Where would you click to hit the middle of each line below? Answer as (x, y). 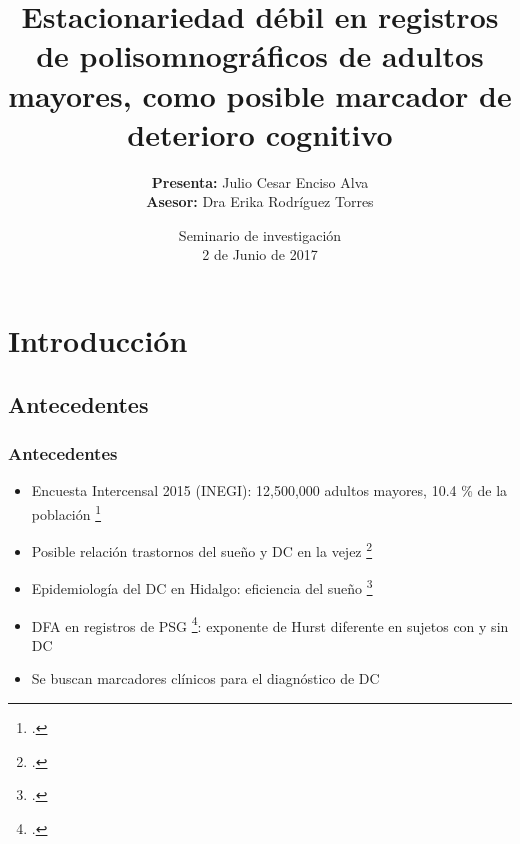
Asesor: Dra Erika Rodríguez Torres (260, 201)
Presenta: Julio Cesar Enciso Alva (260, 181)
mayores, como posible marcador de (260, 94)
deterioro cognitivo (260, 133)
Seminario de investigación (260, 234)
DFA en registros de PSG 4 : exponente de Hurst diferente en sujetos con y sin (270, 624)
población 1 (66, 512)
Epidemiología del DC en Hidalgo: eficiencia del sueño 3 (202, 586)
